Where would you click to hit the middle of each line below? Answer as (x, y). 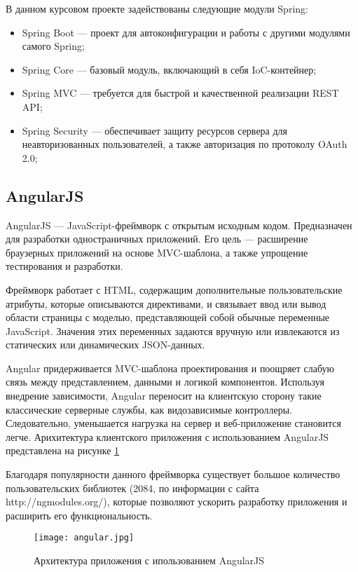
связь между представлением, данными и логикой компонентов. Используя (165, 382)
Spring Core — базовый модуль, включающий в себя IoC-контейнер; (169, 69)
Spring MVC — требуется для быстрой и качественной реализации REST (180, 93)
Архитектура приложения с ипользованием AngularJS (149, 560)
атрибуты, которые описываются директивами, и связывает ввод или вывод (166, 303)
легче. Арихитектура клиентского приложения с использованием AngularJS (167, 436)
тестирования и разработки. (64, 266)
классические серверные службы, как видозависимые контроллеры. (149, 409)
